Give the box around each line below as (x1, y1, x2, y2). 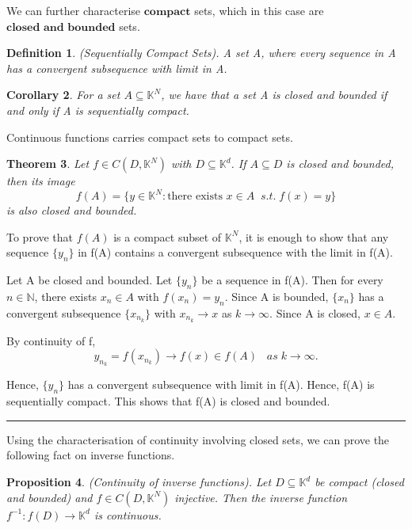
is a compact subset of (113, 228, 222, 245)
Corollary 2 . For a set (6, 86, 120, 103)
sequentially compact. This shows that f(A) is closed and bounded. (6, 393, 330, 409)
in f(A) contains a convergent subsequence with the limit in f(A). (78, 244, 393, 261)
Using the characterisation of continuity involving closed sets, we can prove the (6, 431, 390, 447)
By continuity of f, (6, 332, 96, 348)
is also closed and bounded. (6, 202, 137, 219)
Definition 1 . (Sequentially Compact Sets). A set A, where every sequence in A (6, 44, 396, 61)
